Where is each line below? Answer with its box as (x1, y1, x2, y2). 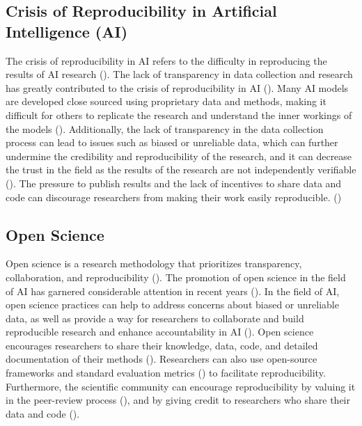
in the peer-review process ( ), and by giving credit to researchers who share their (6, 393, 350, 407)
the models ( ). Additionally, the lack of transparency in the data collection (6, 121, 324, 136)
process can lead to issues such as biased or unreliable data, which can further (6, 135, 338, 150)
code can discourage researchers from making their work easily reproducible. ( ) (6, 189, 342, 204)
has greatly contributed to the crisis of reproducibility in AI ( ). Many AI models (6, 80, 349, 95)
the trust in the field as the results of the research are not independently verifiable (6, 162, 356, 177)
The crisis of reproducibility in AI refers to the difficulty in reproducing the (6, 53, 327, 68)
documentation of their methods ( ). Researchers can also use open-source (6, 352, 317, 366)
